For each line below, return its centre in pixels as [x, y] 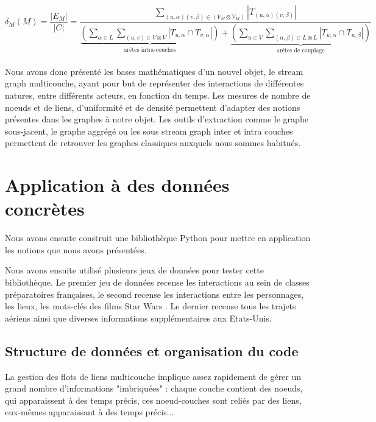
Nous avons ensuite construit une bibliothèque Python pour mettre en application [158, 238]
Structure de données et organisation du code [152, 350]
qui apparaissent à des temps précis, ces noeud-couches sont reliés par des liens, [153, 400]
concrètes [45, 209]
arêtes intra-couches [150, 50]
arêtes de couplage [301, 50]
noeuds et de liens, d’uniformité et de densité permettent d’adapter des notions [153, 107]
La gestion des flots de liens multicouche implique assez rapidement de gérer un [153, 376]
